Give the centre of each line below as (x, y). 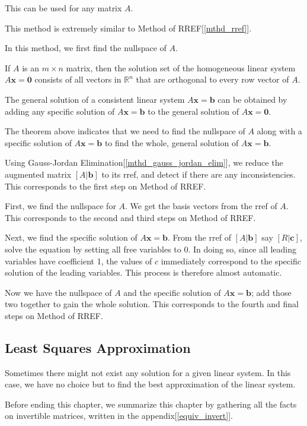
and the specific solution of (172, 292)
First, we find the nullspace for (60, 206)
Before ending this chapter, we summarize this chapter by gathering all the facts (151, 404)
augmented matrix (38, 174)
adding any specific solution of (60, 111)
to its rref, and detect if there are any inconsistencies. (199, 174)
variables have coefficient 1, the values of (79, 261)
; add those (271, 292)
